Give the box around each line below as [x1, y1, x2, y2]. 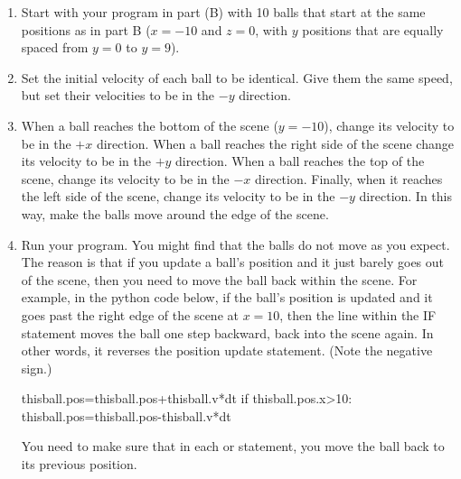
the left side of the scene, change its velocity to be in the [21, 187, 335, 206]
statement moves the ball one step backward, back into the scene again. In [21, 323, 434, 342]
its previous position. [21, 455, 137, 474]
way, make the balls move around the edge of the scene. [21, 204, 329, 223]
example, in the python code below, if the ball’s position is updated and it [21, 288, 433, 307]
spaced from [21, 38, 89, 57]
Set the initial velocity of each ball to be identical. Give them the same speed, [21, 68, 453, 87]
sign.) [21, 358, 52, 377]
